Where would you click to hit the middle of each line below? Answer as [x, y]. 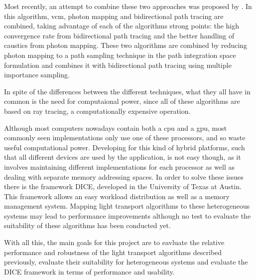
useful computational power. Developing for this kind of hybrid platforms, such [125, 147]
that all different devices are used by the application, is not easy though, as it [123, 157]
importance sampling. [37, 75]
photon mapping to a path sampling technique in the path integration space [120, 55]
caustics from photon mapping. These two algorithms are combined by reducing [126, 45]
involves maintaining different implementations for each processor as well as [119, 166]
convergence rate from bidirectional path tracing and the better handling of [119, 35]
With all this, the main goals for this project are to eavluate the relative [114, 242]
